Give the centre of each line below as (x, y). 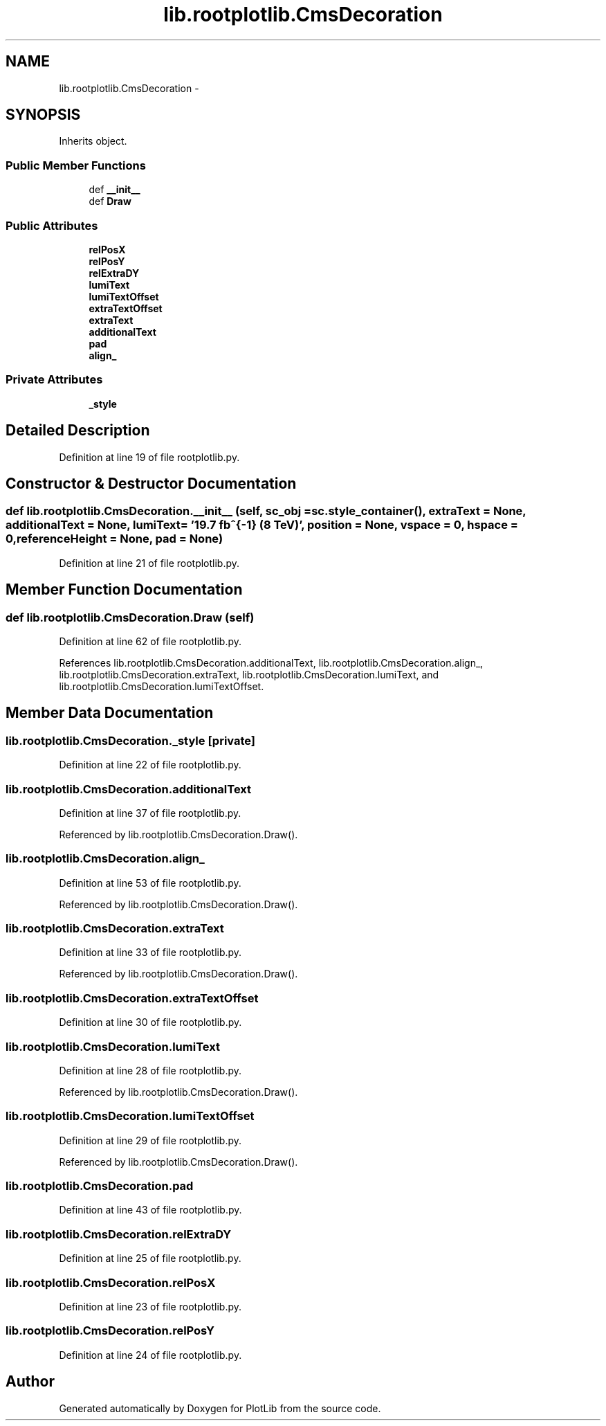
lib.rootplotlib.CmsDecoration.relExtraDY (119, 1234)
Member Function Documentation (124, 590)
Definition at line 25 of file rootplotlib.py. (150, 1258)
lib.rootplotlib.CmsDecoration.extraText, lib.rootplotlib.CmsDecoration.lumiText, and (249, 674)
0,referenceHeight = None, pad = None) (114, 539)
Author (30, 1382)
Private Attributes (54, 380)
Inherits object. (93, 141)
